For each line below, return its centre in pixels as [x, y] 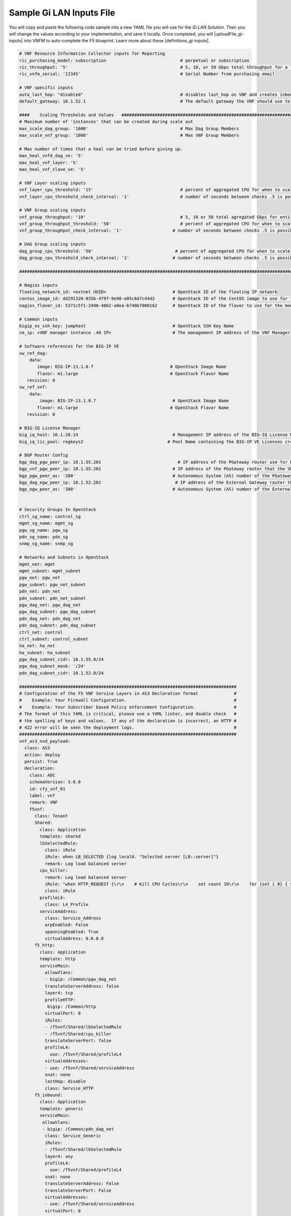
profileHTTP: [60, 1000]
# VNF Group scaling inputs [52, 210]
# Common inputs [39, 319]
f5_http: [45, 945]
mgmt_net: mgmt [37, 564]
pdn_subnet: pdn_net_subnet [52, 598]
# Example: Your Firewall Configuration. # [128, 700]
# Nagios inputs [39, 285]
